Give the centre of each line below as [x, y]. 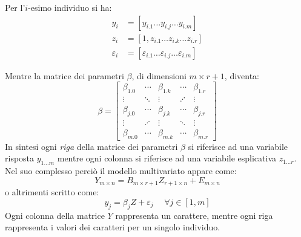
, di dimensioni [159, 75]
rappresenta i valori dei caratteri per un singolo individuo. [113, 227]
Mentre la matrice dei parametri [64, 75]
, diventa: [242, 75]
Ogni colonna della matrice [55, 215]
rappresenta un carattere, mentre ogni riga [194, 215]
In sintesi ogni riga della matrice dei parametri [91, 146]
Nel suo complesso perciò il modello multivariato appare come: [121, 171]
